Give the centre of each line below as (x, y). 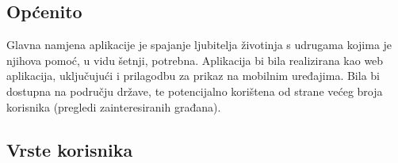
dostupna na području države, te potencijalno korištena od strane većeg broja (195, 91)
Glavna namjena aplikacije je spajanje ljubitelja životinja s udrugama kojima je (199, 45)
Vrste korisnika (70, 149)
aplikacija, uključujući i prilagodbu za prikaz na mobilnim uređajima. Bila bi (193, 76)
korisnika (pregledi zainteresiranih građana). (114, 106)
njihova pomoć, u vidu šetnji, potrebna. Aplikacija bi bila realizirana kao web (195, 60)
